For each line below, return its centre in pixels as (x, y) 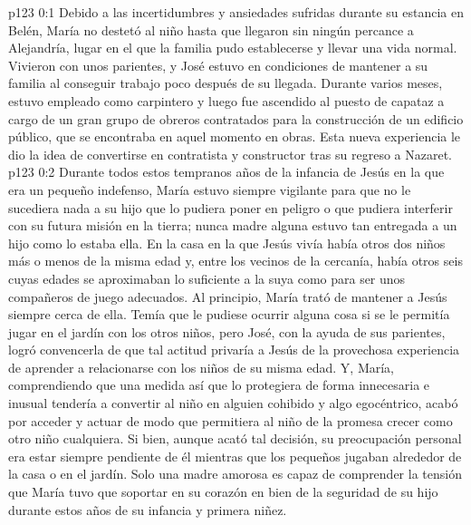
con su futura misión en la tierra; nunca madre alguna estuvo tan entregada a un (233, 225)
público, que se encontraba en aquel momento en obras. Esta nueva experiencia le (235, 136)
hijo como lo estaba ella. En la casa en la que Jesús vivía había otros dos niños (227, 243)
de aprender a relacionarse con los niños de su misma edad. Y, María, (202, 367)
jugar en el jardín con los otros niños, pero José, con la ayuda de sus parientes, (227, 331)
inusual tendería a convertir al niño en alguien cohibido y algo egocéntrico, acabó (233, 403)
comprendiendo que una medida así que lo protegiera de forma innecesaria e (219, 385)
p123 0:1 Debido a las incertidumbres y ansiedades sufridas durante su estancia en (236, 12)
